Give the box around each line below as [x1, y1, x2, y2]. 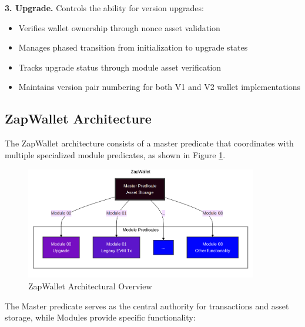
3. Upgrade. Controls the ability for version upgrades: [5, 2, 204, 14]
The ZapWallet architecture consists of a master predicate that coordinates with [5, 137, 294, 149]
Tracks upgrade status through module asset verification [18, 61, 222, 73]
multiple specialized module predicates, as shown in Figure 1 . [5, 148, 226, 161]
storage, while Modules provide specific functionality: [5, 311, 196, 323]
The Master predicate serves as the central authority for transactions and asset [5, 299, 289, 312]
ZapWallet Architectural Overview [28, 279, 152, 292]
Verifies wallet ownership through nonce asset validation [18, 21, 220, 34]
